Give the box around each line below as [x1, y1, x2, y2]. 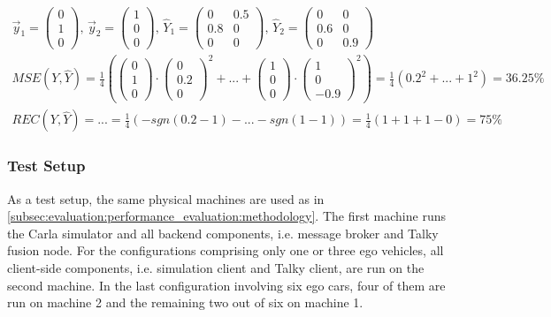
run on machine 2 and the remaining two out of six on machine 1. [7, 293, 364, 312]
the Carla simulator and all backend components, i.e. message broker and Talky [7, 223, 439, 242]
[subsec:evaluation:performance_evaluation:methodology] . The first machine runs [7, 207, 446, 225]
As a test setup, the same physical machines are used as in [7, 189, 325, 208]
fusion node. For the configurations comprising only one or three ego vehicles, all [7, 241, 444, 260]
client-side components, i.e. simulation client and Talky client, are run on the [7, 259, 425, 277]
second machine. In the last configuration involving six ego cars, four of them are [7, 275, 446, 294]
